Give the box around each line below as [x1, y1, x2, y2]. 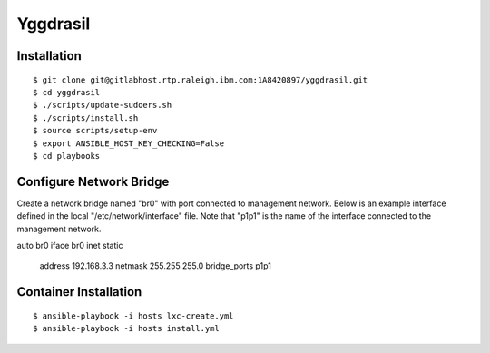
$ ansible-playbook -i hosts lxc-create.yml [33, 310, 235, 321]
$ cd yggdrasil [33, 87, 101, 97]
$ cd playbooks [33, 151, 101, 161]
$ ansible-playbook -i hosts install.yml [33, 323, 220, 334]
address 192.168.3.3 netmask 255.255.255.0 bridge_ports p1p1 [39, 260, 271, 271]
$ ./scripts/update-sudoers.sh [33, 100, 172, 111]
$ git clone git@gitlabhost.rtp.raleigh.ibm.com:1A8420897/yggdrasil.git [33, 74, 368, 85]
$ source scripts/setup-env [33, 125, 158, 136]
